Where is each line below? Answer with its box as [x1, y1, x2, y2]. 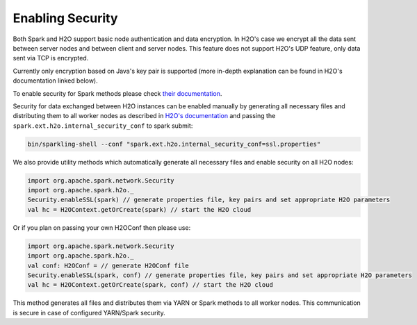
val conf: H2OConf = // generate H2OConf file [27, 261, 189, 269]
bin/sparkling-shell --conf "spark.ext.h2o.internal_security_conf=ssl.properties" [27, 140, 321, 148]
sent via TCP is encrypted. [13, 54, 89, 62]
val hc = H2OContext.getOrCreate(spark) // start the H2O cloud [27, 206, 252, 213]
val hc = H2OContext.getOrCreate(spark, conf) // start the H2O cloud [27, 281, 274, 289]
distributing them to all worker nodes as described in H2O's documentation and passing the [13, 112, 276, 120]
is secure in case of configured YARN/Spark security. [13, 308, 166, 317]
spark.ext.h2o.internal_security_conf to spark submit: [13, 122, 193, 130]
